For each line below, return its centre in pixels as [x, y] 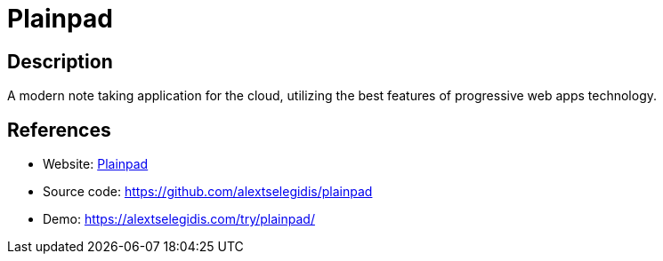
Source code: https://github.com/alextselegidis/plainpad [208, 192]
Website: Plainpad [96, 164]
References [59, 130]
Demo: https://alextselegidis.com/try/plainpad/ [179, 219]
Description [60, 61]
